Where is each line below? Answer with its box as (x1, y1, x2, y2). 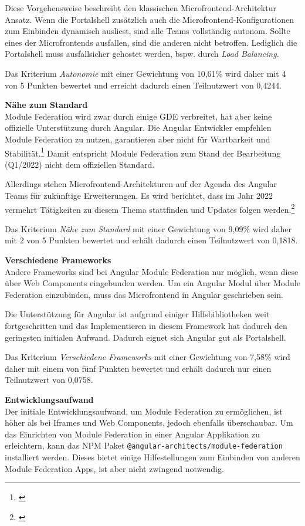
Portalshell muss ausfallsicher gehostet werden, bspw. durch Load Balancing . (5, 47, 279, 60)
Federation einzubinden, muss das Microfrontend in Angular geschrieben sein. (5, 288, 283, 300)
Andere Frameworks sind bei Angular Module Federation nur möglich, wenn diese (5, 265, 299, 277)
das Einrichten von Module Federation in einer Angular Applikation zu (5, 427, 260, 440)
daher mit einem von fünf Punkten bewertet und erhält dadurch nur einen (5, 362, 272, 374)
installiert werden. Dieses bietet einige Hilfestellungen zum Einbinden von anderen (5, 450, 300, 463)
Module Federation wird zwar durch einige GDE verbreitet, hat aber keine (5, 110, 272, 122)
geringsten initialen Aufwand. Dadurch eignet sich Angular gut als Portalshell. (5, 331, 286, 343)
